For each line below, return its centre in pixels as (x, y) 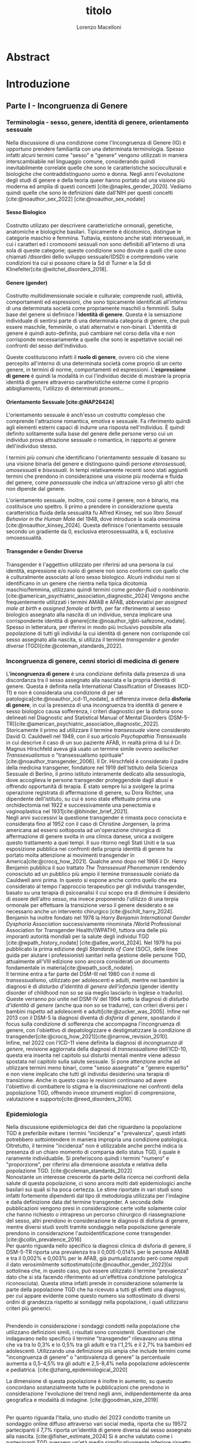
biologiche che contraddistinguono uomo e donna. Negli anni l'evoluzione (95, 174)
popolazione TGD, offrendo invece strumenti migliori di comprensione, (91, 1092)
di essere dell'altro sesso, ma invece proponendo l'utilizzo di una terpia (92, 899)
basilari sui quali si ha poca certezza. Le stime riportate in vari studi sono (94, 1189)
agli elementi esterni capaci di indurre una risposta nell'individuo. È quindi (96, 427)
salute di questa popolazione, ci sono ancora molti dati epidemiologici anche (99, 1183)
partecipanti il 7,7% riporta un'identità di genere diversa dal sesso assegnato (99, 1430)
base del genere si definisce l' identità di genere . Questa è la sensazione (94, 315)
